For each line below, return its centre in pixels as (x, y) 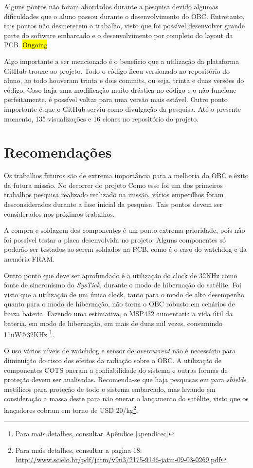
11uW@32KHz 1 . (29, 334)
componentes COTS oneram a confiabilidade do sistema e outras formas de (116, 370)
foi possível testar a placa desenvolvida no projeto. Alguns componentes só (115, 239)
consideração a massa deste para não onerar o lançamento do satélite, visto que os (126, 398)
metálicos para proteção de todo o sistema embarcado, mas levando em (110, 389)
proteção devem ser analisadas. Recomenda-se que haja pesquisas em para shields (125, 379)
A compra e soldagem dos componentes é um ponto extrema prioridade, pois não (125, 230)
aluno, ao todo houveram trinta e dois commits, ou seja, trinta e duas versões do (124, 80)
